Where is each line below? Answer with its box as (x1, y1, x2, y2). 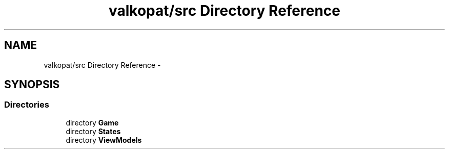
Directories (4, 99, 49, 110)
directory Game (66, 118, 119, 127)
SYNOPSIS (4, 78, 60, 91)
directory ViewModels (66, 135, 142, 144)
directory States (66, 126, 121, 136)
